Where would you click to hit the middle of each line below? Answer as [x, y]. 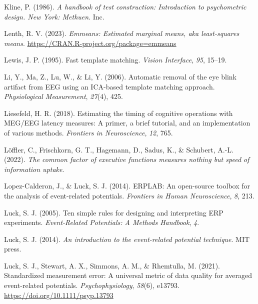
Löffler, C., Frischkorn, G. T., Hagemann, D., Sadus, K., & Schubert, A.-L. [119, 149]
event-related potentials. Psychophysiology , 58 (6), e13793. [92, 285]
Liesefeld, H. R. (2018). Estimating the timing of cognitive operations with [118, 113]
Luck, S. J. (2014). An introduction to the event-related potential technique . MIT [127, 239]
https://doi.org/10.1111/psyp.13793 [59, 295]
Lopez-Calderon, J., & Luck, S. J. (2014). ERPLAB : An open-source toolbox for [127, 186]
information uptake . [34, 169]
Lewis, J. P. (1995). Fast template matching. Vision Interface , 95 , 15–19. [115, 60]
